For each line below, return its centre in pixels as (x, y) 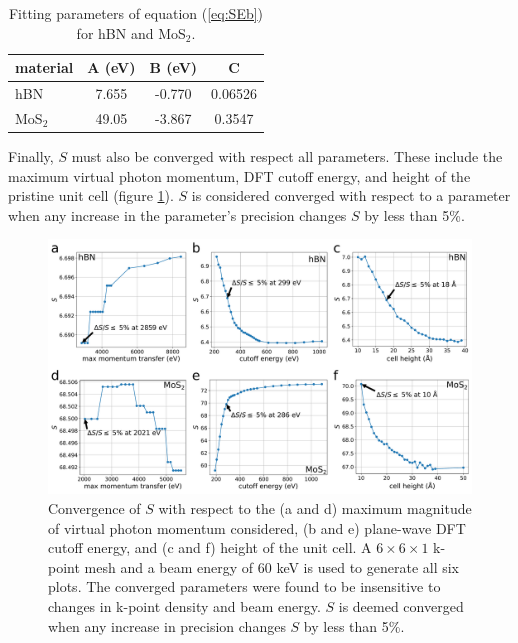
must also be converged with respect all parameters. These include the (287, 155)
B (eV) (173, 67)
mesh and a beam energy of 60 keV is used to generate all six (272, 566)
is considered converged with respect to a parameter (351, 195)
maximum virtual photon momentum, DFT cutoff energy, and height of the (239, 175)
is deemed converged (401, 605)
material (44, 67)
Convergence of (94, 508)
